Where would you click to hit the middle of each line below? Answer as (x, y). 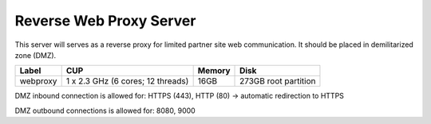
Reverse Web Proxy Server (105, 21)
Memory (214, 71)
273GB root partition (278, 81)
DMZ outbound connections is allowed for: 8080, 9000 (105, 110)
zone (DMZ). (36, 55)
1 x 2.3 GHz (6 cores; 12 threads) (127, 81)
